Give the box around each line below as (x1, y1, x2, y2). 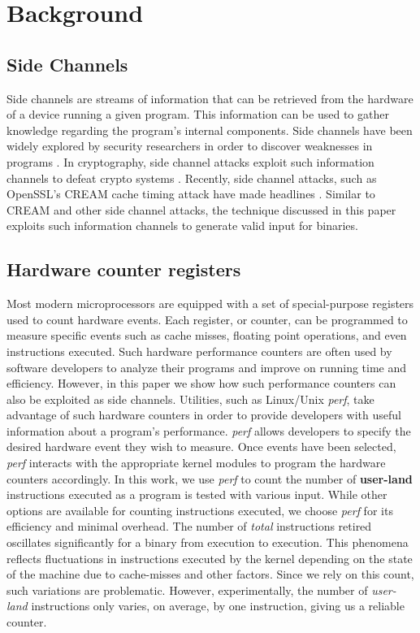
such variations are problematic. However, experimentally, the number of (6, 581, 368, 598)
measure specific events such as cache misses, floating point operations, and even (6, 327, 407, 344)
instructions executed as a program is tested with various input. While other (6, 486, 388, 503)
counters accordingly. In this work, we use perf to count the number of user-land (6, 470, 413, 487)
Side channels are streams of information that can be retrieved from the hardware (6, 89, 414, 106)
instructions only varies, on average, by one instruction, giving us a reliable (31, 597, 405, 614)
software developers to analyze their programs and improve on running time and (6, 358, 407, 375)
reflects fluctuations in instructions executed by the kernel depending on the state (6, 549, 413, 566)
